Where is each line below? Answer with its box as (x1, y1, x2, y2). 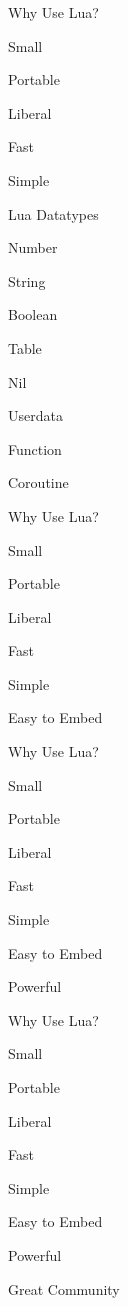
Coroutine (8, 472, 69, 493)
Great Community (8, 1278, 120, 1299)
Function (8, 438, 62, 459)
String (8, 270, 46, 291)
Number (8, 237, 58, 258)
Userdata (8, 405, 63, 426)
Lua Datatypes (8, 203, 99, 224)
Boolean (8, 304, 58, 325)
